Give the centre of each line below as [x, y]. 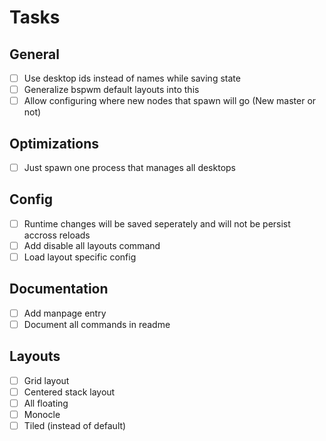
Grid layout [46, 380]
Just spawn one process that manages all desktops [129, 167]
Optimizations [54, 143]
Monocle [42, 414]
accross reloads [57, 235]
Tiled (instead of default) [75, 426]
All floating [46, 403]
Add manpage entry [65, 313]
